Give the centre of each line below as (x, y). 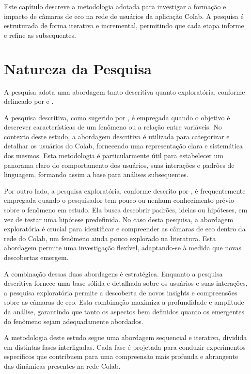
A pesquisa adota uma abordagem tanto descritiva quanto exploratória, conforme (125, 91)
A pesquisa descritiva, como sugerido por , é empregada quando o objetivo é (117, 117)
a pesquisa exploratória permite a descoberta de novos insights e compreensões (121, 292)
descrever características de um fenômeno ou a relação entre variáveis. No (113, 127)
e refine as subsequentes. (40, 35)
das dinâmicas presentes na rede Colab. (62, 366)
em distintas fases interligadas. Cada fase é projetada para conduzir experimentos (125, 347)
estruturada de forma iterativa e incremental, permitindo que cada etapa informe (124, 25)
